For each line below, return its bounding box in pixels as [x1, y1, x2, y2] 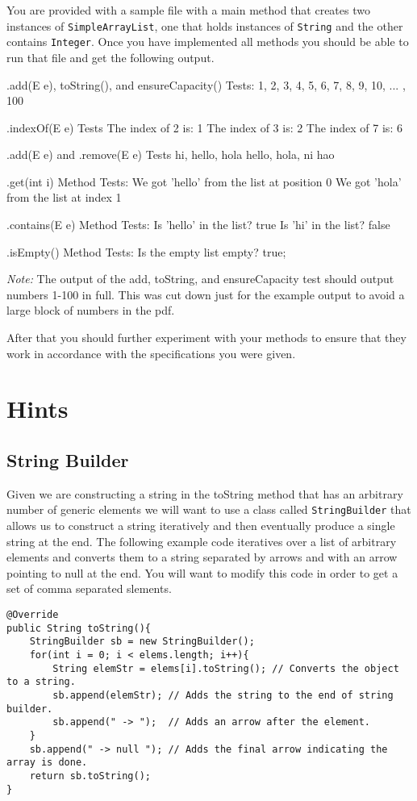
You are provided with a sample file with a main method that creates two [6, 2, 370, 18]
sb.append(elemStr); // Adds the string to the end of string [52, 689, 394, 701]
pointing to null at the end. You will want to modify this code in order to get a [6, 564, 398, 581]
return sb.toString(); [29, 770, 151, 782]
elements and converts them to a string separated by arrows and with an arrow [6, 549, 398, 565]
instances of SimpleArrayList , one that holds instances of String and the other [6, 17, 403, 34]
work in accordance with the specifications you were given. [6, 344, 296, 361]
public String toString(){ [6, 622, 151, 634]
